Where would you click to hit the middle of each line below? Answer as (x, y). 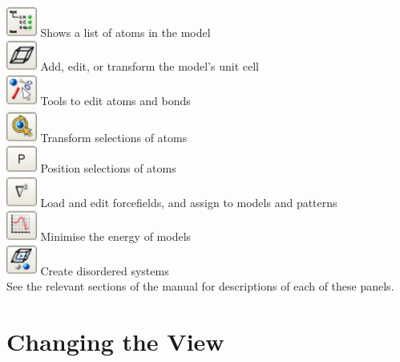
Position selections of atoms (108, 168)
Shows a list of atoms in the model (125, 32)
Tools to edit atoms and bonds (115, 100)
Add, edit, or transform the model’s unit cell (149, 66)
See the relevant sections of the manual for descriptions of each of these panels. (200, 285)
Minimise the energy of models (116, 236)
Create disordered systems (105, 270)
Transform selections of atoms (114, 137)
